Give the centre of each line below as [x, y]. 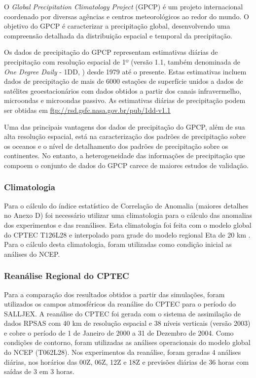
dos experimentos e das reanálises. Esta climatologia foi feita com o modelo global [128, 224]
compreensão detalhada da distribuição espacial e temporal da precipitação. [118, 35]
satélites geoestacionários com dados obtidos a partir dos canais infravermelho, [123, 90]
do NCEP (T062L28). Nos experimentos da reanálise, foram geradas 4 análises [123, 352]
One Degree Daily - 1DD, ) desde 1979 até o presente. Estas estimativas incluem [125, 71]
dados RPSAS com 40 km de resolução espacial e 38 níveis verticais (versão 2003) [127, 323]
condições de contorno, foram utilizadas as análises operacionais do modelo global [127, 342]
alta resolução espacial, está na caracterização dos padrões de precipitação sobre [125, 136]
